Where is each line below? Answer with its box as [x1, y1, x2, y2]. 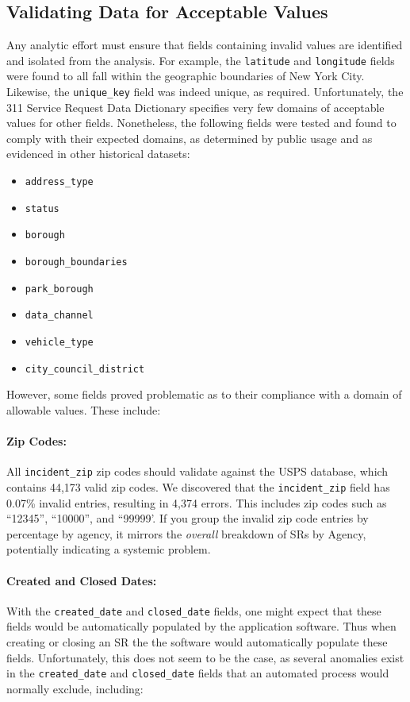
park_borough [25, 283, 94, 295]
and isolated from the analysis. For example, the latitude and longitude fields [6, 52, 395, 68]
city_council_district [25, 363, 145, 375]
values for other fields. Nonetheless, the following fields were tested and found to [6, 114, 397, 131]
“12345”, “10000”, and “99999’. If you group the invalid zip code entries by [6, 510, 369, 526]
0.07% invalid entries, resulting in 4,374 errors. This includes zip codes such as [6, 494, 387, 511]
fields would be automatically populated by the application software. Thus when [6, 618, 397, 634]
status [25, 202, 59, 214]
